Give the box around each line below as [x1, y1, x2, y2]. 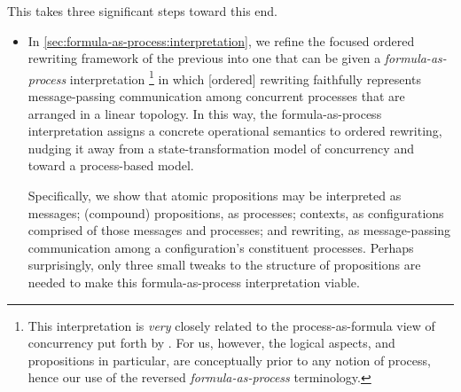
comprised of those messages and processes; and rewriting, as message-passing [27, 221, 451, 239]
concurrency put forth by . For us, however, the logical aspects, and [27, 333, 395, 352]
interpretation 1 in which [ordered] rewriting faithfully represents [69, 67, 421, 88]
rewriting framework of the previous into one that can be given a [27, 49, 381, 67]
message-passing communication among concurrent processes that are [27, 87, 405, 106]
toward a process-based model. [27, 156, 194, 175]
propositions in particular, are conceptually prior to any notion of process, [27, 350, 431, 369]
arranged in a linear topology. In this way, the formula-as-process [27, 104, 382, 122]
